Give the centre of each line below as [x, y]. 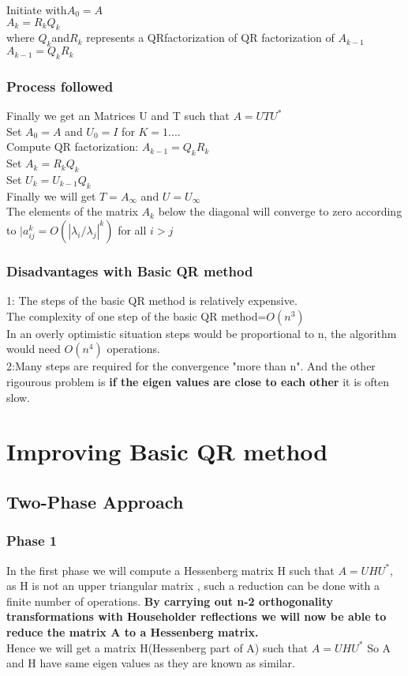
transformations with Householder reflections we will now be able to [197, 616]
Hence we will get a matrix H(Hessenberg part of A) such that [157, 647]
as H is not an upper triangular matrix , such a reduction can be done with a [193, 586]
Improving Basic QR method [167, 451]
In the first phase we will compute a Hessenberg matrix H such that [170, 570]
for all [132, 229]
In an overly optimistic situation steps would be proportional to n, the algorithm [202, 333]
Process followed [60, 86]
